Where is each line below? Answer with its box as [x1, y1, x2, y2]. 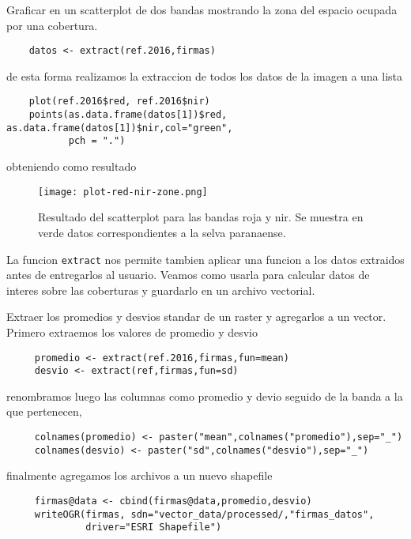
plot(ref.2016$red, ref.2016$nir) [28, 96, 210, 107]
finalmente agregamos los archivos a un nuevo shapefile [6, 467, 273, 484]
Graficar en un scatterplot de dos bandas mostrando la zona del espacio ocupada [6, 2, 398, 17]
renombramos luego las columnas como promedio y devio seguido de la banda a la [6, 387, 403, 404]
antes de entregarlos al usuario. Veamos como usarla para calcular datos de [6, 266, 370, 283]
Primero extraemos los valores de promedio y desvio [6, 323, 258, 340]
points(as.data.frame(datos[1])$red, [28, 109, 228, 121]
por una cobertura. [6, 17, 98, 33]
